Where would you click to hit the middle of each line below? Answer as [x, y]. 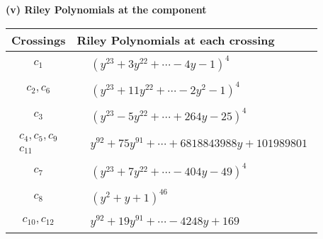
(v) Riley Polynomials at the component [106, 9]
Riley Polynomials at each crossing [176, 40]
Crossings [39, 40]
